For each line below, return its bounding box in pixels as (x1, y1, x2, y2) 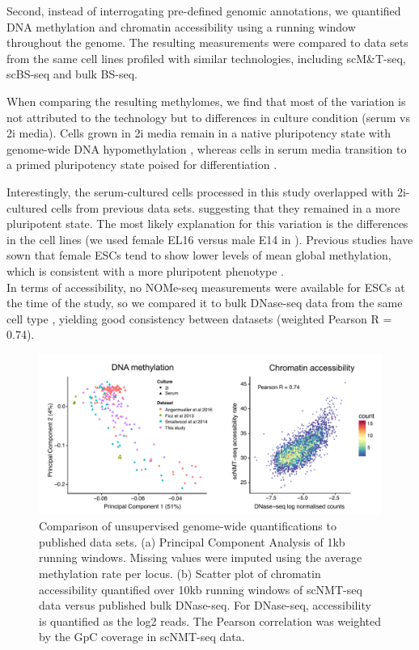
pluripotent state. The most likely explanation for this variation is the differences (6, 215, 408, 232)
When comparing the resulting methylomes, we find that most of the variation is (6, 92, 406, 109)
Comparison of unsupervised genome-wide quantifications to (39, 517, 336, 534)
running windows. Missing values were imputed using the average (39, 549, 362, 566)
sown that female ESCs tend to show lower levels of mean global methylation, (6, 247, 391, 264)
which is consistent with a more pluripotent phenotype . (6, 262, 284, 279)
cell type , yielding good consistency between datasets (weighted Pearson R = (6, 310, 392, 327)
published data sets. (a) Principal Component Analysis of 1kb (39, 533, 345, 550)
